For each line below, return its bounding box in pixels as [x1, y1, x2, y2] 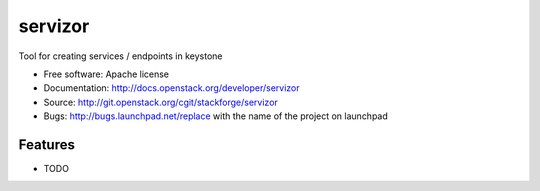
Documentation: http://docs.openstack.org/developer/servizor [43, 82, 300, 94]
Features [18, 136, 75, 153]
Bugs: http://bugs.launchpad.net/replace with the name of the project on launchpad [43, 110, 389, 122]
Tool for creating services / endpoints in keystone [18, 50, 223, 62]
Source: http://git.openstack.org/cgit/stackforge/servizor [43, 96, 279, 108]
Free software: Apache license [43, 68, 170, 80]
